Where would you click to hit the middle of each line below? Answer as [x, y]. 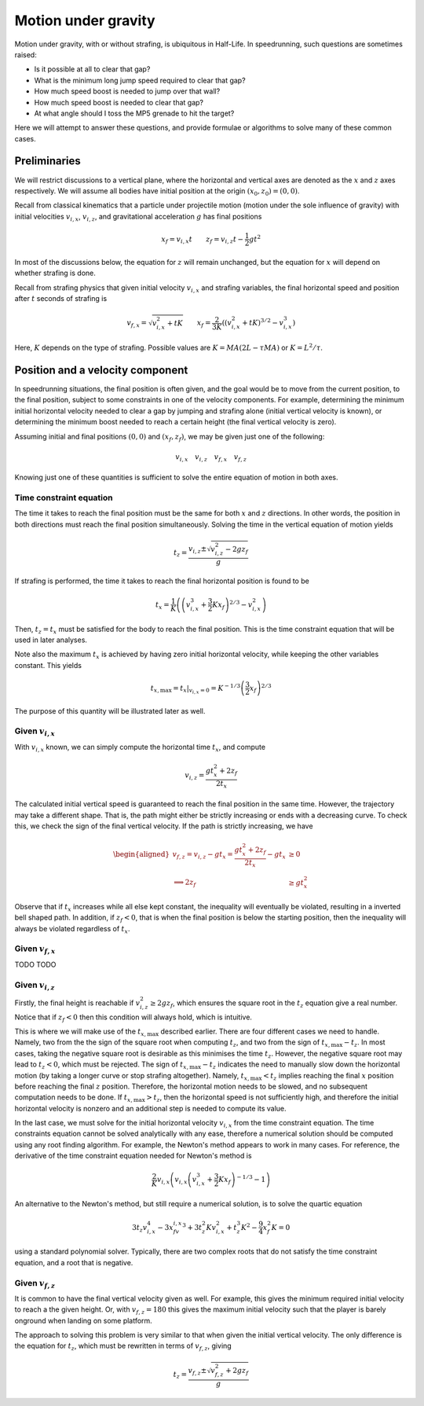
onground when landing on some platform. [83, 1320]
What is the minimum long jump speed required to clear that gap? [140, 80]
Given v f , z [35, 1283]
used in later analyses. [51, 640]
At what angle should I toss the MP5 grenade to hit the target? [134, 113]
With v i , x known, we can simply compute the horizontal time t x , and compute [140, 748]
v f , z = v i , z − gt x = [203, 855]
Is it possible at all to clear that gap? [92, 69]
